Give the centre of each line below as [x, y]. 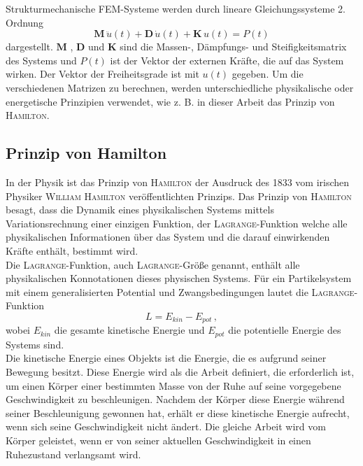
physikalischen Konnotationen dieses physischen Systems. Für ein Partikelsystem [179, 278]
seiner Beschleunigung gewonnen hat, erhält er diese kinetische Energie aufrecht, [178, 412]
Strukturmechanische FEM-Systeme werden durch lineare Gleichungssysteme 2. [176, 8]
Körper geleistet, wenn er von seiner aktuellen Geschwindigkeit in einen [158, 440]
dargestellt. [29, 47]
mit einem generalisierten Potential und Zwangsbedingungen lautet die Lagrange [180, 291]
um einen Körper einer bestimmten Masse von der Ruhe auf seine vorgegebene [173, 385]
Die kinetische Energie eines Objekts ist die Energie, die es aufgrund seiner [166, 358]
